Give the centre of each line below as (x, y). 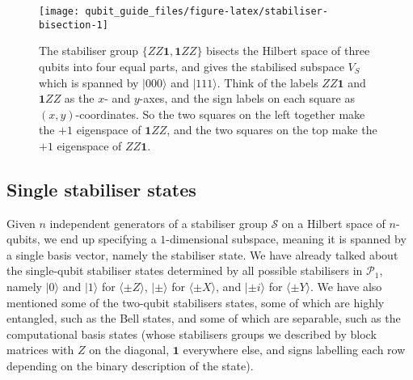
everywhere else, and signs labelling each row (294, 350)
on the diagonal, (129, 350)
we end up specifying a (100, 239)
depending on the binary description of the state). (130, 366)
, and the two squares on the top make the (272, 130)
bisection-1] (74, 25)
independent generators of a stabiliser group (158, 223)
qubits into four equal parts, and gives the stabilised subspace (192, 66)
